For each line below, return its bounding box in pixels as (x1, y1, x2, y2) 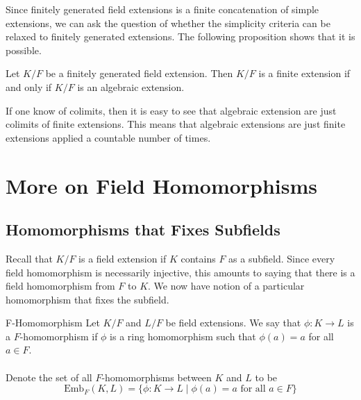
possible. (6, 42, 42, 57)
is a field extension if (78, 251, 167, 265)
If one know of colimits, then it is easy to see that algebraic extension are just (6, 103, 337, 117)
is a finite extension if (258, 66, 351, 81)
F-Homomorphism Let (6, 315, 100, 330)
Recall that (6, 251, 53, 265)
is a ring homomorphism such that (110, 328, 256, 343)
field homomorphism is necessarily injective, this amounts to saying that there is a (6, 265, 355, 279)
